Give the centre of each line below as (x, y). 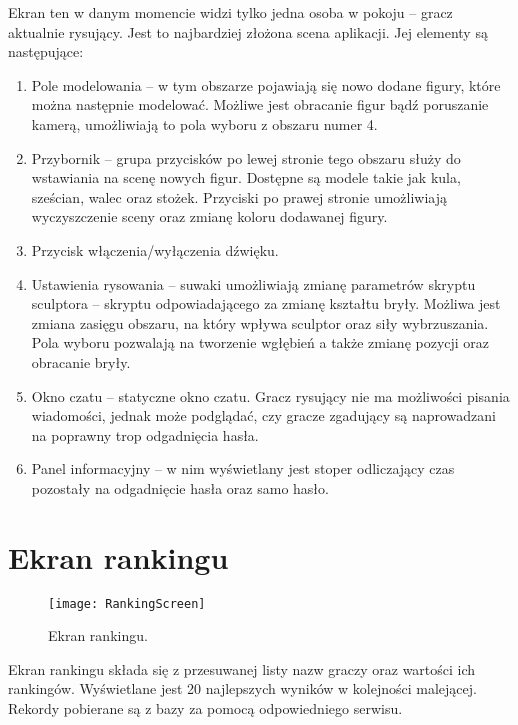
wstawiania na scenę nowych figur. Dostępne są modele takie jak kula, (246, 177)
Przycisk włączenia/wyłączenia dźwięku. (155, 249)
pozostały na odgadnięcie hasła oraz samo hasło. (180, 487)
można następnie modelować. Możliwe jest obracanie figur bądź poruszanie (260, 104)
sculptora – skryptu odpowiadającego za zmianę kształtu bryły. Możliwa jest (266, 303)
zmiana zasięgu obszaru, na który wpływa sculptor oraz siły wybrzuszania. (260, 322)
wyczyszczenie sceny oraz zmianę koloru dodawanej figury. (209, 216)
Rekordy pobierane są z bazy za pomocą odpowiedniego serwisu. (205, 708)
